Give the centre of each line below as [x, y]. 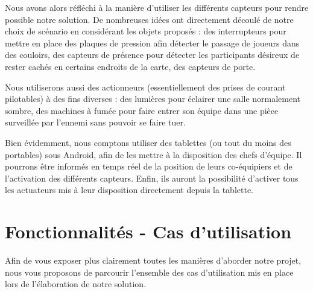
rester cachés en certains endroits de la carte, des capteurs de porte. [130, 66]
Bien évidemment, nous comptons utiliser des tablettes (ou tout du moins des [148, 142]
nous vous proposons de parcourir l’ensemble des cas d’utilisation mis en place [149, 272]
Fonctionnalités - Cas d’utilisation [148, 231]
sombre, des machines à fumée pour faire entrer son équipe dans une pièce [142, 110]
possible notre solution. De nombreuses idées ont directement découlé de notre [149, 19]
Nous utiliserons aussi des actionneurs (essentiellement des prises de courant [145, 87]
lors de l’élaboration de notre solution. [76, 284]
